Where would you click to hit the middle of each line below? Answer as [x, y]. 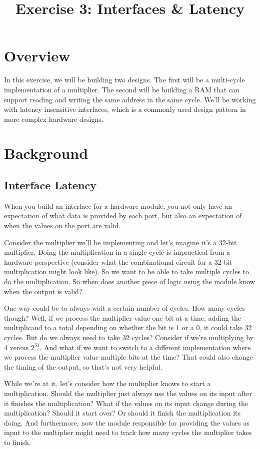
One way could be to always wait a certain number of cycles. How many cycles [124, 308]
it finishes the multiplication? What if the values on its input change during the [126, 403]
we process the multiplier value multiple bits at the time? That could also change [128, 357]
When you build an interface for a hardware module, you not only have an [118, 206]
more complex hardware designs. [54, 119]
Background [46, 153]
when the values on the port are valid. [62, 225]
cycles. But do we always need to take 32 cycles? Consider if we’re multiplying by [129, 337]
